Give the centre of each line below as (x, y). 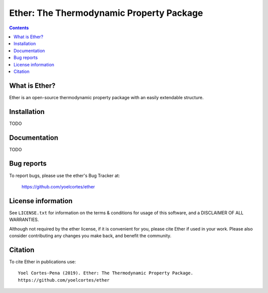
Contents (19, 28)
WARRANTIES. (24, 220)
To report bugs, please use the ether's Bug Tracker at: (65, 176)
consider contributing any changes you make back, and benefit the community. (90, 235)
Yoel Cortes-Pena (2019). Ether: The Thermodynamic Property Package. (106, 273)
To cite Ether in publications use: (43, 262)
